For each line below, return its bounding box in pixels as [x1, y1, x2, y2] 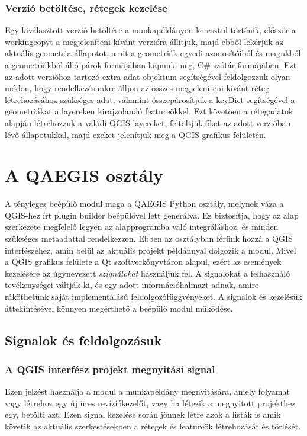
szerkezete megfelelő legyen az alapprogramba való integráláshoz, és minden [5, 220, 279, 233]
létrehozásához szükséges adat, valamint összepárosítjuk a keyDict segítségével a [5, 93, 295, 105]
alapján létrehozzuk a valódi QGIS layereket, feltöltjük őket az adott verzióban [5, 116, 291, 129]
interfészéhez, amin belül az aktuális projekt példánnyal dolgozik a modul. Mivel [5, 243, 296, 256]
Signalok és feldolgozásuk [5, 331, 162, 349]
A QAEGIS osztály [5, 163, 164, 187]
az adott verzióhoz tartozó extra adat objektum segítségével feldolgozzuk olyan [5, 70, 290, 82]
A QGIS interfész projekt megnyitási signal [5, 361, 215, 376]
